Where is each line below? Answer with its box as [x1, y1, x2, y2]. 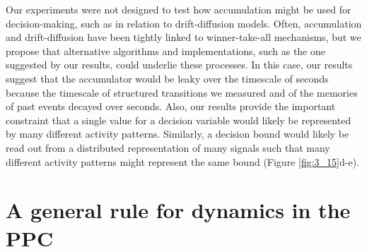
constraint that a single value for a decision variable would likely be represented [6, 112, 351, 127]
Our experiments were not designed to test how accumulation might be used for [6, 2, 351, 16]
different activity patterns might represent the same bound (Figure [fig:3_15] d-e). [6, 154, 359, 169]
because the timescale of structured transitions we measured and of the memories [6, 85, 358, 100]
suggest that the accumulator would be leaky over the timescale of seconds [6, 71, 329, 85]
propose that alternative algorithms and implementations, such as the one [6, 43, 326, 58]
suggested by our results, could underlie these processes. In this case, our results [6, 57, 353, 72]
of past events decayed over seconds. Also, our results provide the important [6, 99, 336, 114]
